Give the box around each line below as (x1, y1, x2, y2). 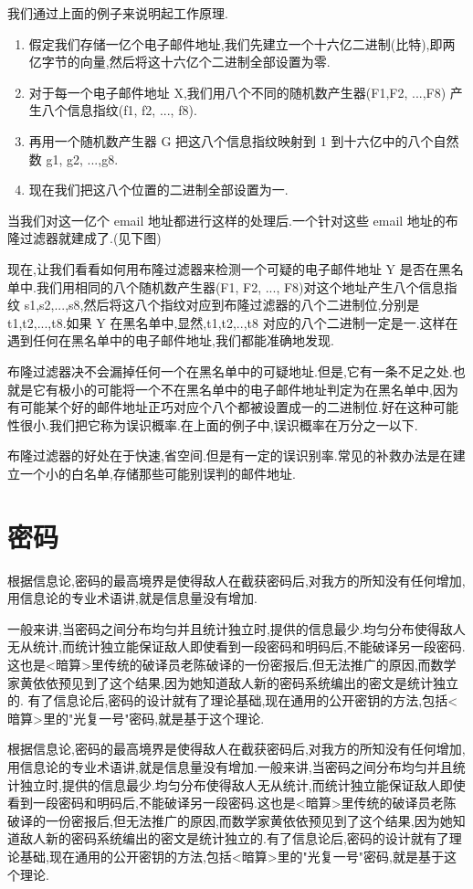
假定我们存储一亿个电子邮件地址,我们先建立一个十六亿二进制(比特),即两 (28, 34, 456, 53)
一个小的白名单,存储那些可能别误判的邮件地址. (19, 463, 296, 482)
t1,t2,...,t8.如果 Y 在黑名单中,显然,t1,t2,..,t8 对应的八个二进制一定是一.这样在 (7, 312, 458, 332)
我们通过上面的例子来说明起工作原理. (7, 4, 228, 22)
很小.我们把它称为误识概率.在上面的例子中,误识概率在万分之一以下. (19, 415, 418, 434)
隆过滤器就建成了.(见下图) (7, 228, 162, 248)
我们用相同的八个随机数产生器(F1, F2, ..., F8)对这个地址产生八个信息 (36, 277, 445, 296)
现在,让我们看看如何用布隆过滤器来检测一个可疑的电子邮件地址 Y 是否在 (7, 259, 438, 278)
